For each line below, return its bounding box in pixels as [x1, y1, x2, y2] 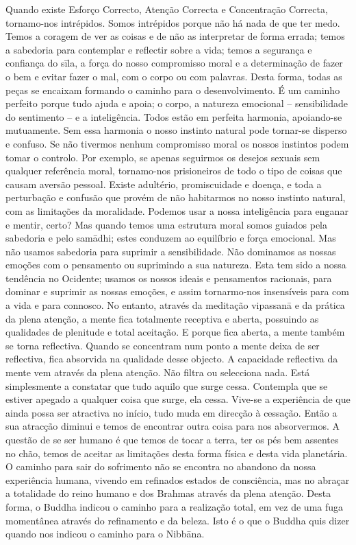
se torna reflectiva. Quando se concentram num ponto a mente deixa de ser [5, 338, 320, 352]
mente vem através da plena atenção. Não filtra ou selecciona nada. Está [5, 365, 310, 380]
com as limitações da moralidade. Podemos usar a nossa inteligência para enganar [5, 203, 348, 218]
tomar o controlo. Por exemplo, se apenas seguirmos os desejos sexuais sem [5, 150, 320, 164]
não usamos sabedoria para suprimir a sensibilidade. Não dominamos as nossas [5, 244, 336, 258]
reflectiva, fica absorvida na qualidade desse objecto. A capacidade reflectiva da [5, 351, 338, 366]
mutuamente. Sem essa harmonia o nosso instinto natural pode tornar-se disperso [5, 123, 347, 137]
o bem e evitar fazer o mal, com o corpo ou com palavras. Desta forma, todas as [5, 69, 342, 83]
